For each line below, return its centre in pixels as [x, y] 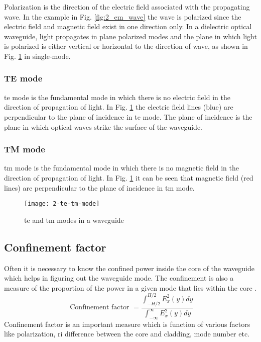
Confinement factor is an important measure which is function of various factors [127, 324]
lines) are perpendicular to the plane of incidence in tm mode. [99, 187]
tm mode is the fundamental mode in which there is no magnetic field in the [122, 168]
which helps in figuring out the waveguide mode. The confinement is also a [119, 278]
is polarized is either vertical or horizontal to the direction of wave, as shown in [126, 46]
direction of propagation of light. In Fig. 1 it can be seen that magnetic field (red [129, 177]
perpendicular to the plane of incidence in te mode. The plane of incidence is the [128, 116]
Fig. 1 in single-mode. [37, 56]
